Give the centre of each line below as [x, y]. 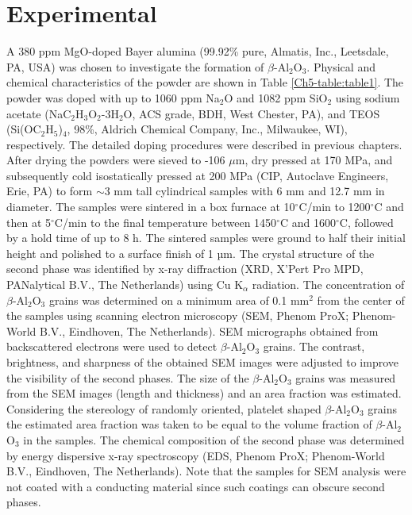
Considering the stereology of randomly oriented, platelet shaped [164, 408]
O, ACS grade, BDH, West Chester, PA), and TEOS [252, 113]
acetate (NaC [39, 113]
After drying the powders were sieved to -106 [116, 160]
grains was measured [346, 377]
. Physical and [341, 66]
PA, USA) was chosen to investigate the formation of [135, 66]
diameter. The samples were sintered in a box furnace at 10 [151, 207]
